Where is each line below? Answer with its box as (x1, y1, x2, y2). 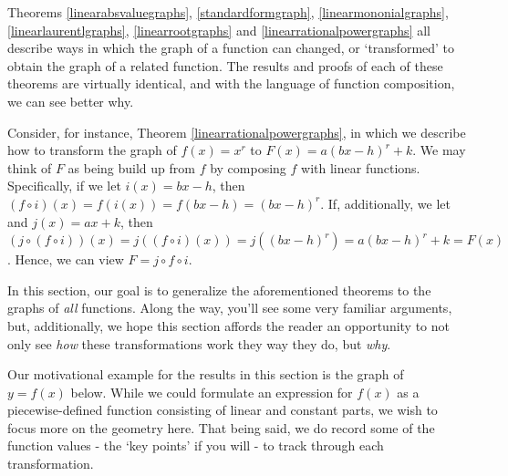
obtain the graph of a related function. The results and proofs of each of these (7, 56, 443, 75)
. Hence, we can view (7, 250, 124, 269)
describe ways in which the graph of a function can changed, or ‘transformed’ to (7, 38, 455, 57)
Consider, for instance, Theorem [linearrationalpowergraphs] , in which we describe (7, 122, 466, 141)
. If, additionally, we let (320, 193, 451, 212)
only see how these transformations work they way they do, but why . (7, 334, 391, 353)
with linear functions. (301, 158, 420, 177)
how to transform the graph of (7, 140, 177, 160)
